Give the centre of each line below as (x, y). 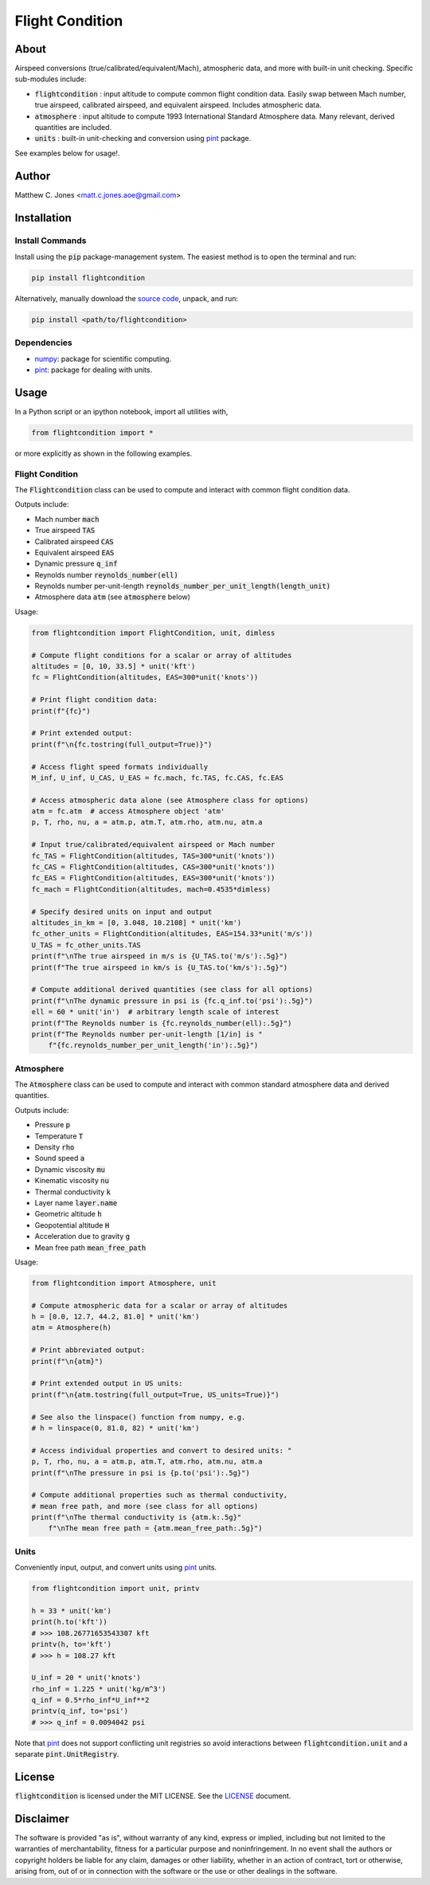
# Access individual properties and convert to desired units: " (162, 1450)
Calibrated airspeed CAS (74, 541)
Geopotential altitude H (72, 1225)
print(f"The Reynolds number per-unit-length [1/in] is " (147, 1034)
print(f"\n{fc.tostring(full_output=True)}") (122, 744)
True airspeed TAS (65, 531)
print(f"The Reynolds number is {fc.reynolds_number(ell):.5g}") (162, 1023)
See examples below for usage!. (67, 153)
